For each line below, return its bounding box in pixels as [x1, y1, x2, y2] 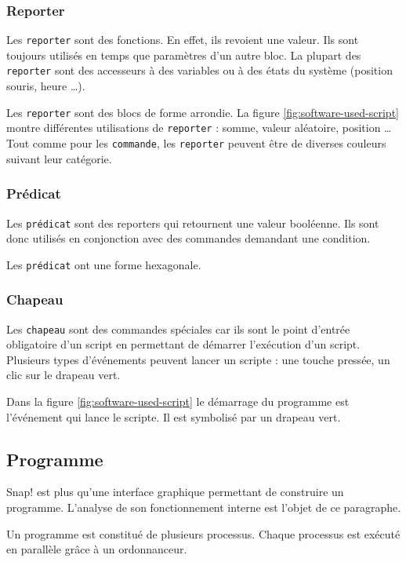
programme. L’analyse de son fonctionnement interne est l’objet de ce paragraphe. [6, 499, 401, 516]
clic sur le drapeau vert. [6, 367, 121, 383]
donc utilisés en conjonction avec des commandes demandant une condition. [6, 230, 371, 246]
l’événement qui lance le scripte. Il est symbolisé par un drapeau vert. [6, 408, 341, 425]
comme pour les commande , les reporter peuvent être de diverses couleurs [32, 135, 386, 151]
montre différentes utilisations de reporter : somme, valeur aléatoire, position [6, 119, 381, 136]
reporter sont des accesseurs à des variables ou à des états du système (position [6, 62, 393, 78]
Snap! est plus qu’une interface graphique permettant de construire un [6, 484, 344, 500]
